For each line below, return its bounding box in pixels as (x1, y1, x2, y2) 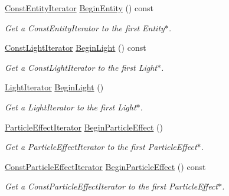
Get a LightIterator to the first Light (5, 100, 136, 113)
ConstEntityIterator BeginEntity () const (5, 2, 154, 14)
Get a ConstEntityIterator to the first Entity (5, 21, 165, 34)
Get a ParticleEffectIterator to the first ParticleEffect (5, 141, 197, 153)
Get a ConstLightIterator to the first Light (5, 61, 157, 73)
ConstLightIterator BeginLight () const (5, 41, 146, 54)
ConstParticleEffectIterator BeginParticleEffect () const (5, 160, 206, 172)
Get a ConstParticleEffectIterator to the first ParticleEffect (5, 180, 218, 192)
